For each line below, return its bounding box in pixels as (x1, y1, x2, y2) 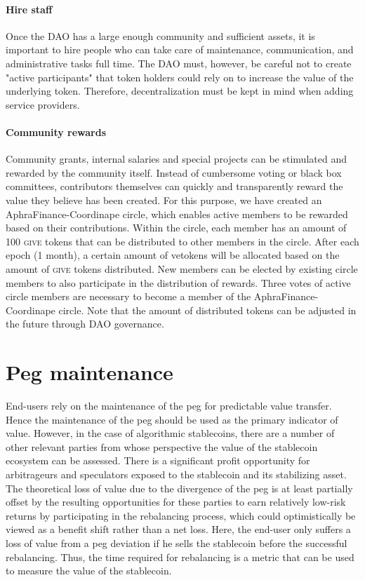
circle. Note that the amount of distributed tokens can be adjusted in (58, 302, 357, 317)
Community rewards (6, 124, 107, 139)
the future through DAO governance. (6, 316, 164, 331)
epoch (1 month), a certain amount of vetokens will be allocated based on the (6, 248, 340, 262)
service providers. (6, 97, 80, 112)
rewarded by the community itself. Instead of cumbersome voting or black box (6, 165, 342, 180)
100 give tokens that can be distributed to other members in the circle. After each (6, 234, 359, 248)
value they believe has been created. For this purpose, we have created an (6, 192, 322, 207)
